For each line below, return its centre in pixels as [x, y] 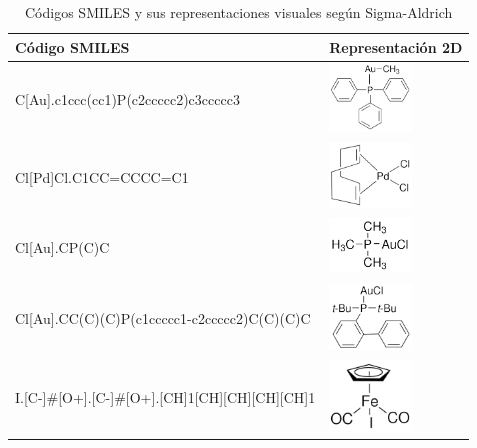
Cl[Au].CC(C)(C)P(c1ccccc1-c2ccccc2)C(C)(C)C [163, 317]
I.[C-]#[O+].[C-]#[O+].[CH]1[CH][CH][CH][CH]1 [165, 396]
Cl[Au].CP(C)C [62, 247]
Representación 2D [396, 46]
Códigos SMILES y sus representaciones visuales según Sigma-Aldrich [239, 12]
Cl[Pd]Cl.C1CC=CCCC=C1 [102, 176]
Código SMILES [72, 46]
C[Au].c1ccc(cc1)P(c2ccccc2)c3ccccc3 [127, 99]
